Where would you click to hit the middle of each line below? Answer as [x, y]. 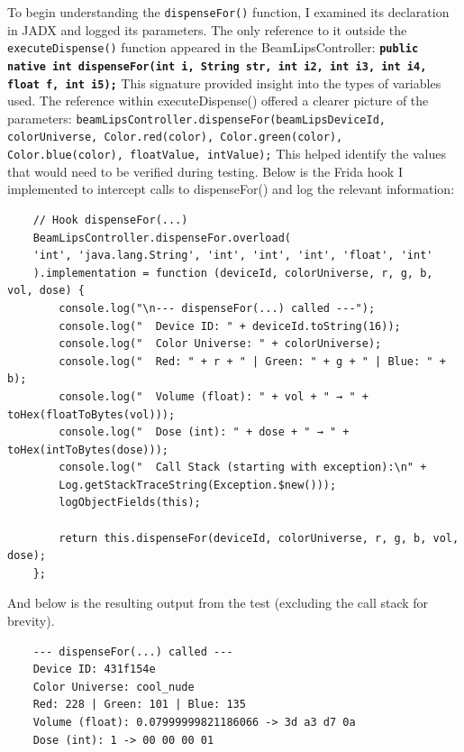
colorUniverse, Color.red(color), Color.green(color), [175, 138]
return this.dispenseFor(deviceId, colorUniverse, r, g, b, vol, [259, 538]
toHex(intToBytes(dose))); [88, 449]
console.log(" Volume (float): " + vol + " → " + [214, 396]
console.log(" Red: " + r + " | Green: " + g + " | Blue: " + [252, 361]
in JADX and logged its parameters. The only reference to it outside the [207, 29]
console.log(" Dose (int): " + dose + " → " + [204, 432]
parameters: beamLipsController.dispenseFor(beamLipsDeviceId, [196, 118]
